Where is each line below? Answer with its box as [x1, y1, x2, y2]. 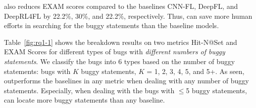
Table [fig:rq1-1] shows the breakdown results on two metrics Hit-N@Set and [4, 36, 237, 47]
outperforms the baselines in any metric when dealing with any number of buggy [4, 75, 249, 86]
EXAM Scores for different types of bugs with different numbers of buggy [4, 46, 225, 57]
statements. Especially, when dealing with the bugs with [4, 85, 175, 95]
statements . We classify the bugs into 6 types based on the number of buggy [4, 56, 235, 66]
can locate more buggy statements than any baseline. [4, 95, 165, 105]
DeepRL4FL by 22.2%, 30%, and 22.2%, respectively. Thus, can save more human [4, 10, 253, 21]
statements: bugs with [4, 66, 71, 76]
